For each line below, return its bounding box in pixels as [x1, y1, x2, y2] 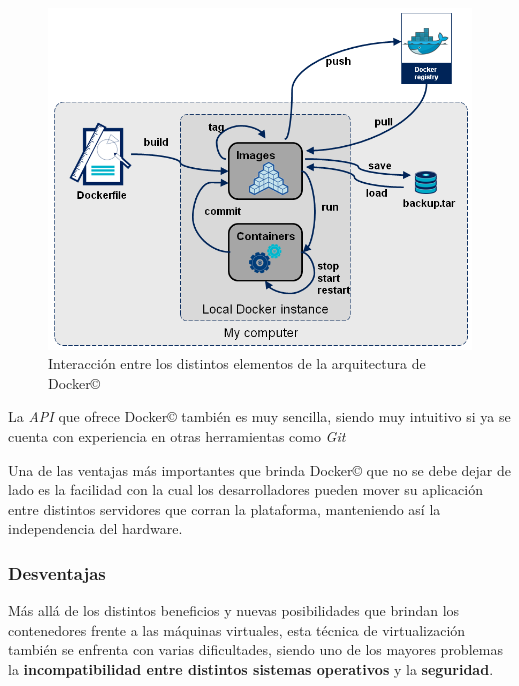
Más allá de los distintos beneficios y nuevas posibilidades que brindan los [8, 600, 460, 621]
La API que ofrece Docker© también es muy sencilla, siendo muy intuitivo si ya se [8, 406, 511, 427]
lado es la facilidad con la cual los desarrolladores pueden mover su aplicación [8, 479, 483, 500]
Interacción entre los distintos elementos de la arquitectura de [48, 353, 426, 374]
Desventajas [8, 560, 106, 585]
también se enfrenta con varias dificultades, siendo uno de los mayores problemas [8, 639, 503, 660]
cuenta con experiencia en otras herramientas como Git [8, 425, 346, 446]
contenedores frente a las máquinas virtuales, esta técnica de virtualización [8, 619, 466, 640]
